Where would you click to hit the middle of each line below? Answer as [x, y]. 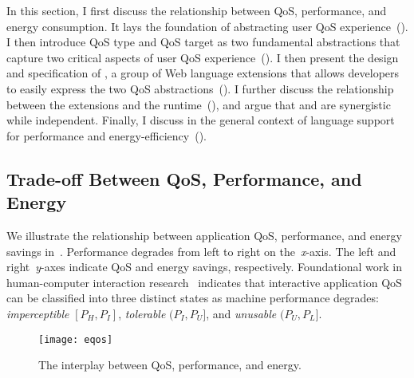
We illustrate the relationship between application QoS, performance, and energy [204, 235]
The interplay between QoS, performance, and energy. [170, 365]
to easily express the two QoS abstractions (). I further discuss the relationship [200, 88]
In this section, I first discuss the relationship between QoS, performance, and [197, 10]
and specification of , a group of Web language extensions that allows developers [203, 73]
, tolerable [142, 313]
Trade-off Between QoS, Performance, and [184, 178]
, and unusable [241, 313]
